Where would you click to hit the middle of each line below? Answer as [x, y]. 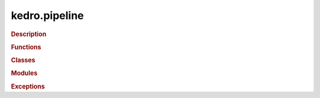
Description [29, 34]
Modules [24, 73]
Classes [23, 61]
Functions [26, 47]
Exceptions [28, 86]
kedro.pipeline [47, 15]
